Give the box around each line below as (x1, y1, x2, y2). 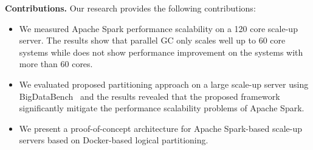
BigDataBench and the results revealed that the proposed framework (19, 90, 280, 102)
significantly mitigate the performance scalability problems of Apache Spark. (19, 102, 304, 114)
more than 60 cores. (19, 57, 93, 70)
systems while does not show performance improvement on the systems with (19, 45, 303, 58)
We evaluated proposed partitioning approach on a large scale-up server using (19, 77, 309, 90)
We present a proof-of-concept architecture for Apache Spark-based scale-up (19, 122, 302, 134)
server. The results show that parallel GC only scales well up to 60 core (19, 34, 286, 47)
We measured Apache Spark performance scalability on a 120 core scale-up (19, 22, 298, 34)
